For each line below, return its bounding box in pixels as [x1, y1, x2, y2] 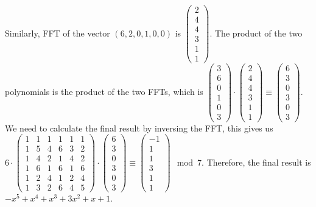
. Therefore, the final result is [202, 155, 311, 168]
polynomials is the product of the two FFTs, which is [5, 85, 203, 97]
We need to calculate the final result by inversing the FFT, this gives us [5, 121, 273, 134]
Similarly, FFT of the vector [5, 26, 110, 39]
